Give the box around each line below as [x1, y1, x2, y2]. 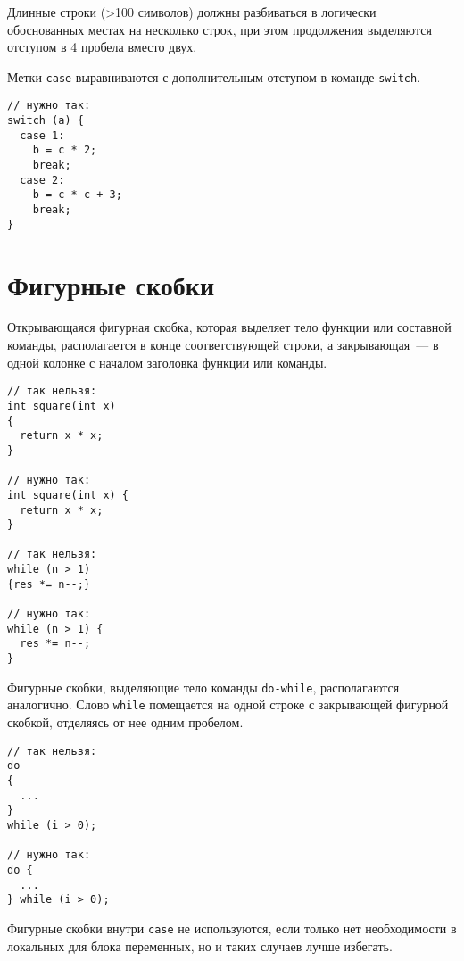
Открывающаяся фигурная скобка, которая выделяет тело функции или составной [7, 318, 452, 336]
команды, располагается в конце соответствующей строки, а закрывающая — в [7, 336, 439, 354]
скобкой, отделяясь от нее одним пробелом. [7, 713, 244, 732]
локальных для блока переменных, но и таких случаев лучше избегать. [7, 936, 393, 955]
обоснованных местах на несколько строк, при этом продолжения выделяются [7, 20, 432, 38]
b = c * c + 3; [32, 188, 122, 202]
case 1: [20, 128, 65, 142]
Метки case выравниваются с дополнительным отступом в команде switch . [7, 67, 421, 86]
